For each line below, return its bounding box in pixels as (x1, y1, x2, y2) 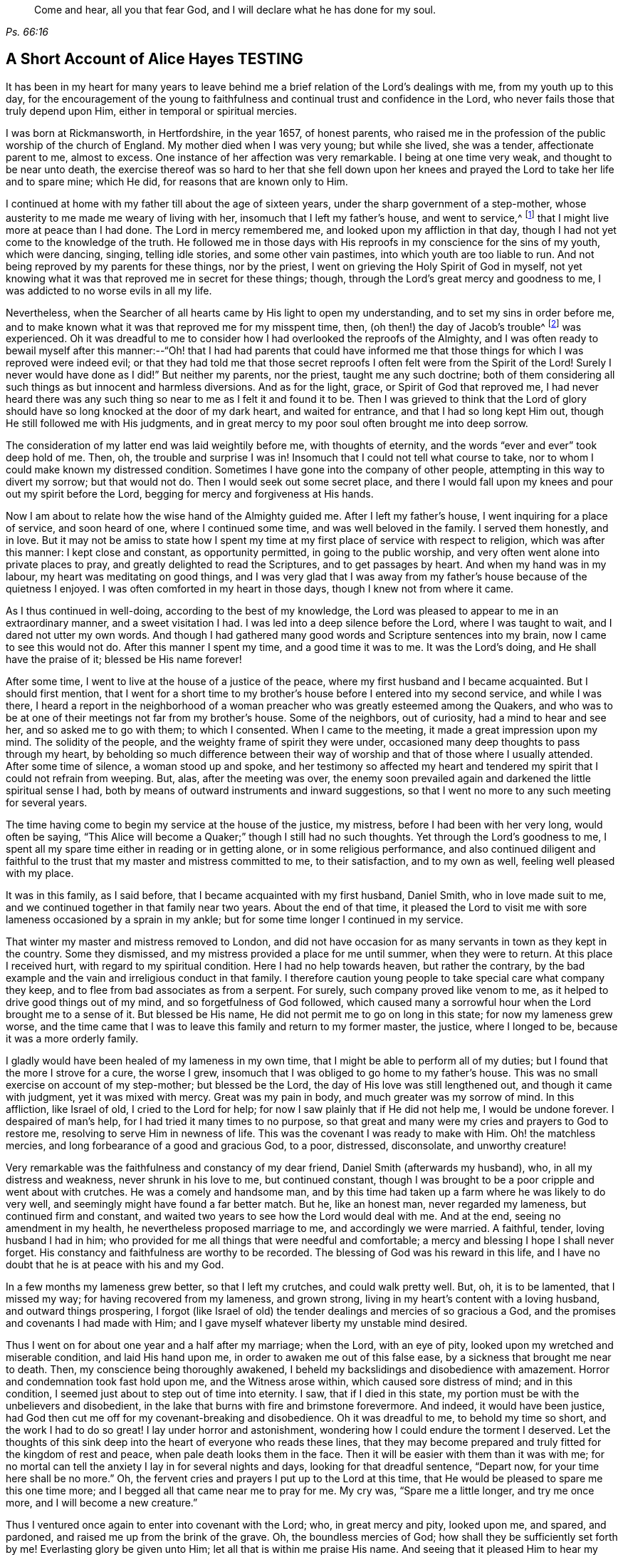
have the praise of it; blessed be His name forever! (6, 653, 242, 666)
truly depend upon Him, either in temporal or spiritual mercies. (6, 104, 298, 117)
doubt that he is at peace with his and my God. (6, 1258, 224, 1271)
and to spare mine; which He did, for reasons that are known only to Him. (6, 175, 348, 188)
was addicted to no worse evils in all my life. (6, 284, 212, 297)
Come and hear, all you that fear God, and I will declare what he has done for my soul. (34, 4, 436, 16)
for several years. (6, 796, 88, 809)
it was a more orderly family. (6, 1032, 139, 1045)
